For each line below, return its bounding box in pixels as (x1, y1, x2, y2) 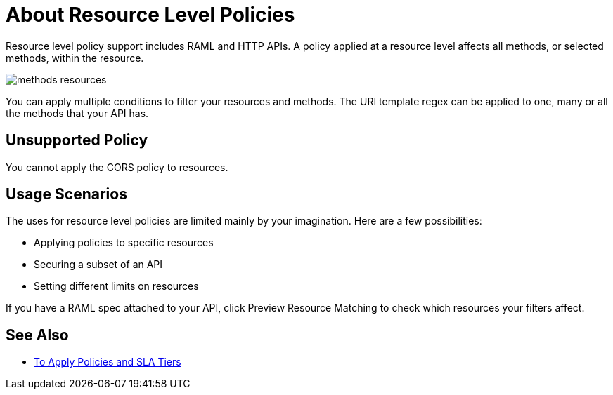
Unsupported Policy (6, 131, 148, 149)
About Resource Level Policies (6, 3, 295, 27)
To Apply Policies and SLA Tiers (34, 356, 181, 368)
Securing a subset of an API (34, 258, 163, 271)
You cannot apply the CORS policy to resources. (6, 161, 228, 173)
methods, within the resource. (6, 51, 144, 64)
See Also (6, 326, 69, 344)
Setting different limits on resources (34, 280, 199, 293)
